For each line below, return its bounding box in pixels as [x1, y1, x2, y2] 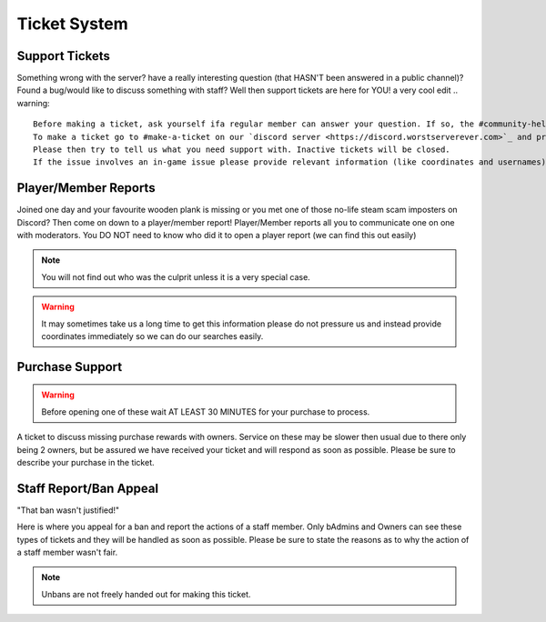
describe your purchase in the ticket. [16, 457, 155, 468]
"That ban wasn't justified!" [16, 505, 120, 516]
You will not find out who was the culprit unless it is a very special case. [41, 271, 311, 282]
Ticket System [16, 14, 129, 34]
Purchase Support [16, 359, 123, 375]
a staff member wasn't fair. [16, 547, 118, 558]
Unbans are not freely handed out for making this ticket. [41, 588, 251, 599]
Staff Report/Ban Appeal [16, 480, 159, 496]
